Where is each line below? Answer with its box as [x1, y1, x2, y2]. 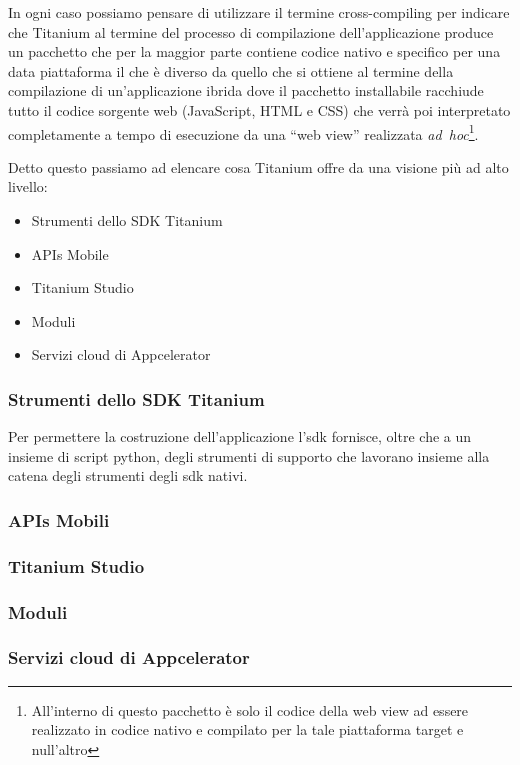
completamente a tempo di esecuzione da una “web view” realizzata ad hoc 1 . [8, 120, 479, 144]
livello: [8, 176, 48, 197]
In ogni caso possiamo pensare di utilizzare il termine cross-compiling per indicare [8, 2, 510, 22]
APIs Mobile [31, 243, 109, 264]
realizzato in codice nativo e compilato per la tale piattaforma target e [31, 719, 464, 740]
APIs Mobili [8, 507, 110, 532]
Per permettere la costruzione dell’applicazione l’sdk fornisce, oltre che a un [8, 426, 472, 447]
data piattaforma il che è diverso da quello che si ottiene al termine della [8, 60, 454, 81]
